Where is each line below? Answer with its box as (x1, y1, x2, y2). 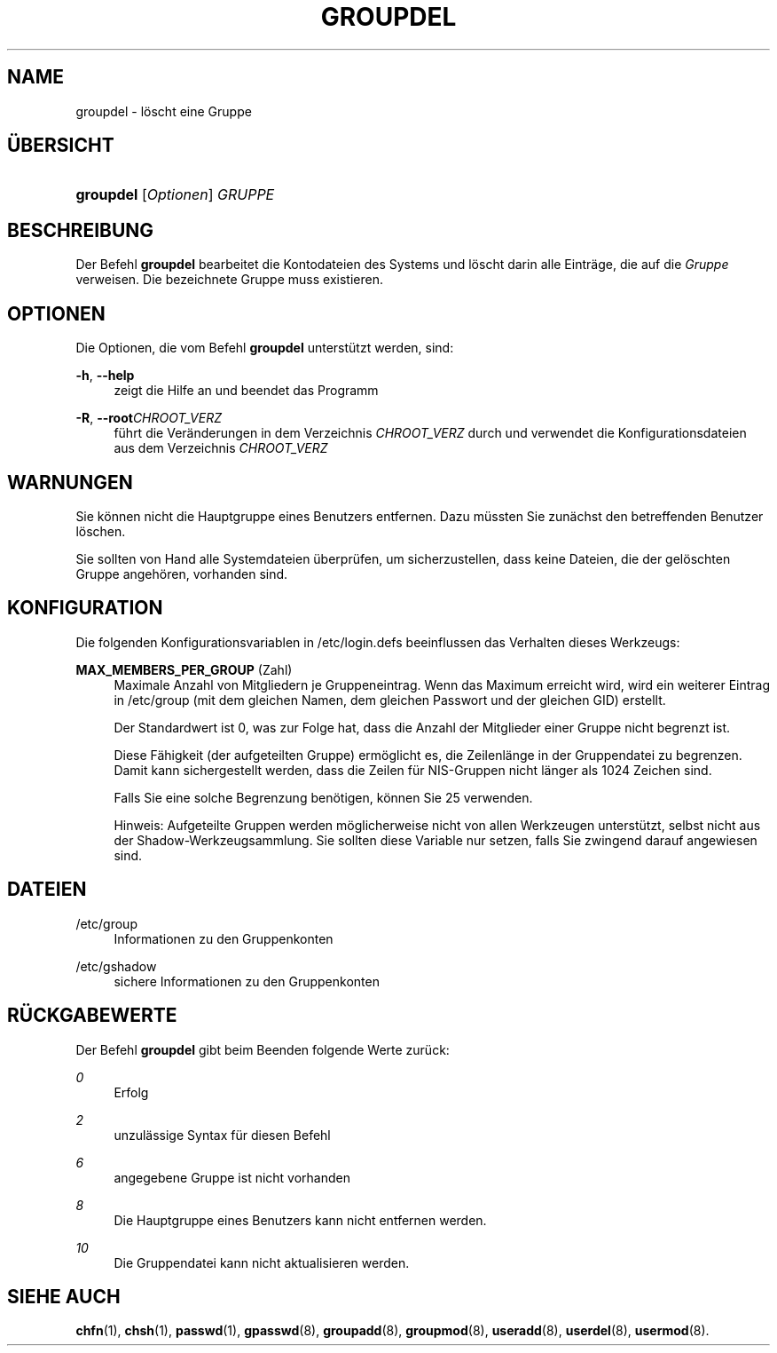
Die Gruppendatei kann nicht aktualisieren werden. (114, 1254, 410, 1270)
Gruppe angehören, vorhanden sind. (75, 566, 288, 582)
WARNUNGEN (7, 471, 133, 494)
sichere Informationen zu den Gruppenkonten (114, 973, 380, 989)
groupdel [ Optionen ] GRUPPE (75, 186, 275, 204)
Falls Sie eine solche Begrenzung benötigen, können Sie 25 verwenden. (114, 789, 533, 805)
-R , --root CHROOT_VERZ (75, 410, 222, 426)
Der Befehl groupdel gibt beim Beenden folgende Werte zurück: (75, 1041, 450, 1057)
